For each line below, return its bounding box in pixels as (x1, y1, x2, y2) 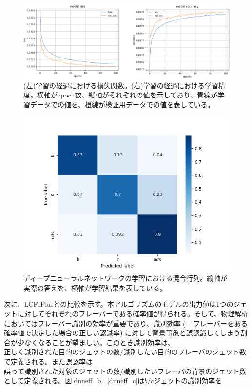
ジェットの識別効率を (154, 375, 222, 386)
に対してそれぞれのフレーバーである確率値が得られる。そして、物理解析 (17, 308, 248, 318)
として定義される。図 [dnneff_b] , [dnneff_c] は (4, 375, 145, 386)
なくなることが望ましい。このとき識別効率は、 (24, 337, 174, 347)
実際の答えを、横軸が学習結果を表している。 (23, 282, 167, 292)
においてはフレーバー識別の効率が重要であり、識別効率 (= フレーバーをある (4, 318, 248, 328)
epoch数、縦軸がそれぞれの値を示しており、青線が (57, 90, 217, 100)
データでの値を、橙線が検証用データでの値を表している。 (30, 99, 214, 109)
